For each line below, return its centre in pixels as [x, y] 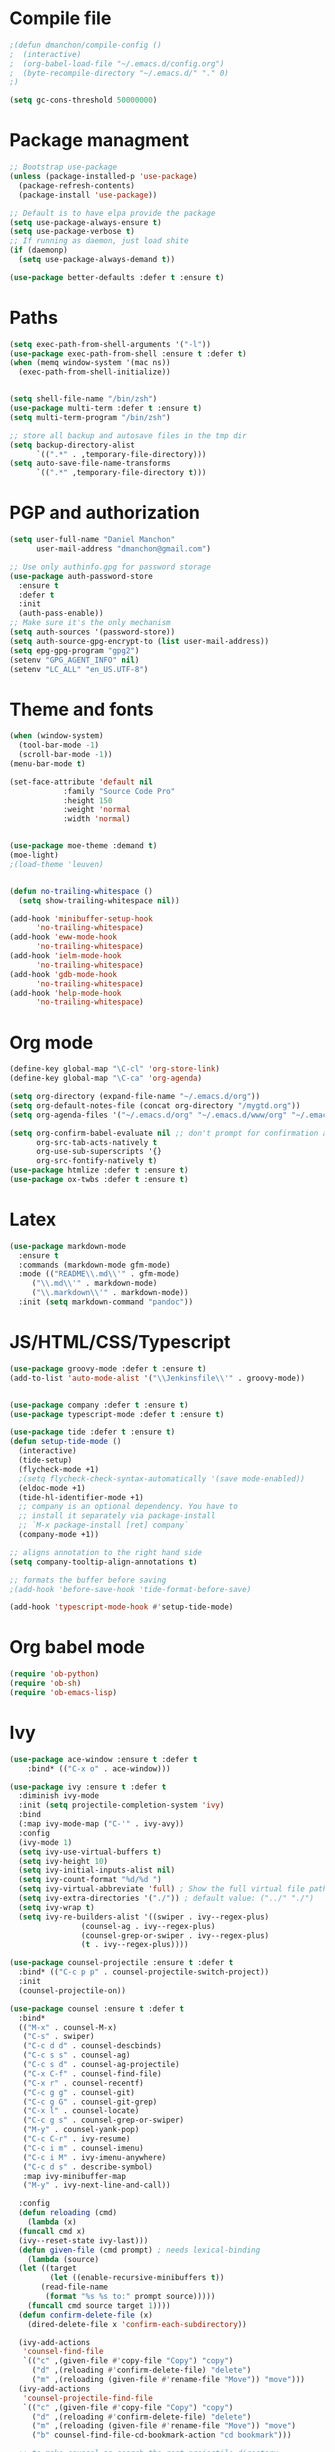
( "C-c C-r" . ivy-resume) [76, 2139]
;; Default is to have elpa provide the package [112, 213]
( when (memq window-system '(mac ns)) [90, 363]
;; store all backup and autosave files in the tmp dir [128, 435]
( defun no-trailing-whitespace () [81, 891]
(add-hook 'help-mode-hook [65, 993]
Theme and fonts [81, 709]
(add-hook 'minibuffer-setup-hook [81, 918]
